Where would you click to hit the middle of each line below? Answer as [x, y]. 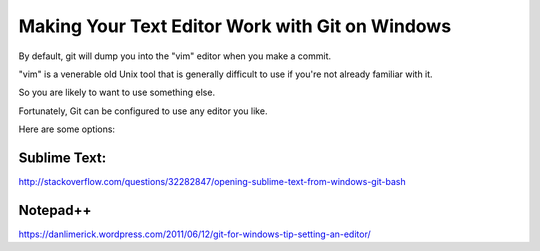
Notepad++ [55, 210]
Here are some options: [66, 129]
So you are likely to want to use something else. [116, 92]
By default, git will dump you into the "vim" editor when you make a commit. [175, 56]
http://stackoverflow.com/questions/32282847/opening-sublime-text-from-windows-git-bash [212, 182]
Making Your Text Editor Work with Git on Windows [235, 26]
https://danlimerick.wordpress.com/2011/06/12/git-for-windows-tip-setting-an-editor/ [195, 234]
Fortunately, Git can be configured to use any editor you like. [143, 111]
